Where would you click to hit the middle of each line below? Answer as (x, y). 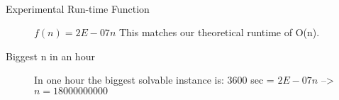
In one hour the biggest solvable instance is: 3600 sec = (154, 80)
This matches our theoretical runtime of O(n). (219, 32)
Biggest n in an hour (50, 56)
